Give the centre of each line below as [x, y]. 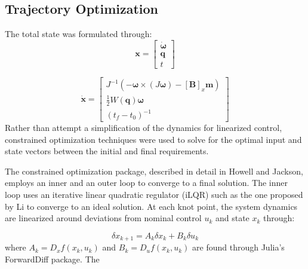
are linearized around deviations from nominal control [103, 218]
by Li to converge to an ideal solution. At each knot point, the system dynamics [151, 206]
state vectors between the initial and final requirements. [107, 151]
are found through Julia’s [238, 247]
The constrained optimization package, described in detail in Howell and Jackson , [154, 171]
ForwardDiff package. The [52, 259]
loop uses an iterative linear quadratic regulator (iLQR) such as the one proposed [154, 195]
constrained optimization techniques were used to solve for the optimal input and [153, 139]
